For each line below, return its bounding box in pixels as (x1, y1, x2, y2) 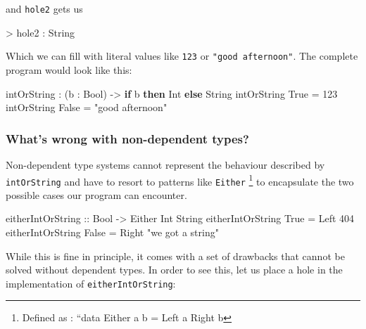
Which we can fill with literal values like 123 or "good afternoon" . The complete (6, 49, 358, 63)
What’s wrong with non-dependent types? (6, 129, 249, 147)
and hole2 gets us (6, 1, 83, 15)
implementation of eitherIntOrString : (6, 276, 176, 290)
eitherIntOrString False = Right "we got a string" (6, 225, 219, 239)
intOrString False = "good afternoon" (6, 100, 168, 115)
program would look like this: (6, 62, 132, 77)
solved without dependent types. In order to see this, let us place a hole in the (6, 262, 343, 277)
